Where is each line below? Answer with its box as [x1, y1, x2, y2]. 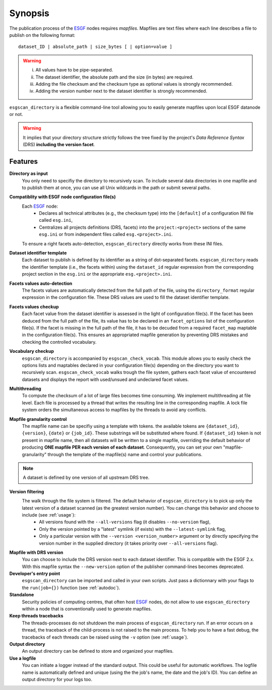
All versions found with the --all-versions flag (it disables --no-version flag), [39, 519, 211, 525]
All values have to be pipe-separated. [35, 67, 113, 73]
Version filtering [9, 488, 44, 494]
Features [9, 157, 38, 166]
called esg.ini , [39, 217, 73, 223]
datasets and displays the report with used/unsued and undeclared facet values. [22, 376, 189, 383]
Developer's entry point [9, 571, 60, 577]
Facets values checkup [9, 303, 59, 309]
